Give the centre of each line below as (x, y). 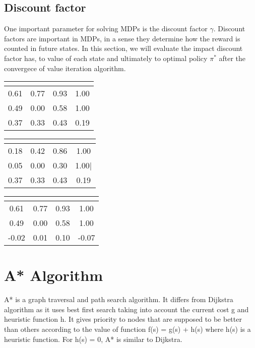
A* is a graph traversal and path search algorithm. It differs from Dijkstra (119, 299)
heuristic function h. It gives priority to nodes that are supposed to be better (123, 319)
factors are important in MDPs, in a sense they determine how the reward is (122, 38)
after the (232, 58)
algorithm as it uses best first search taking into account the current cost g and (126, 309)
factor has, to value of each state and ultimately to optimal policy (106, 58)
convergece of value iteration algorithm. (65, 68)
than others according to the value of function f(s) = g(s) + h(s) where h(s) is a (127, 329)
